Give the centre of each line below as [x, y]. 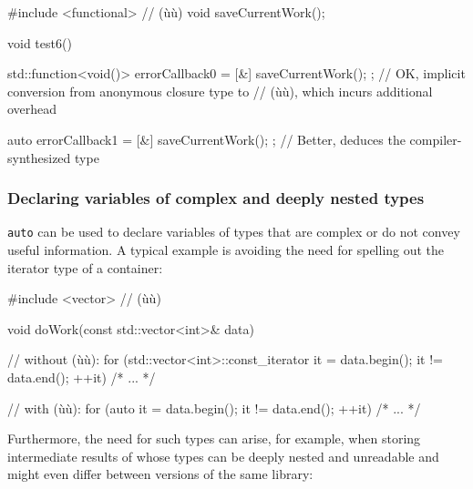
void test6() [40, 42]
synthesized [39, 157]
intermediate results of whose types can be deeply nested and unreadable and [223, 456]
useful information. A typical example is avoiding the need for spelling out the [226, 250]
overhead [32, 109]
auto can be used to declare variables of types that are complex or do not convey [234, 232]
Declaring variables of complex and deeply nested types [216, 198]
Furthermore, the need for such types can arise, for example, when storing [214, 438]
